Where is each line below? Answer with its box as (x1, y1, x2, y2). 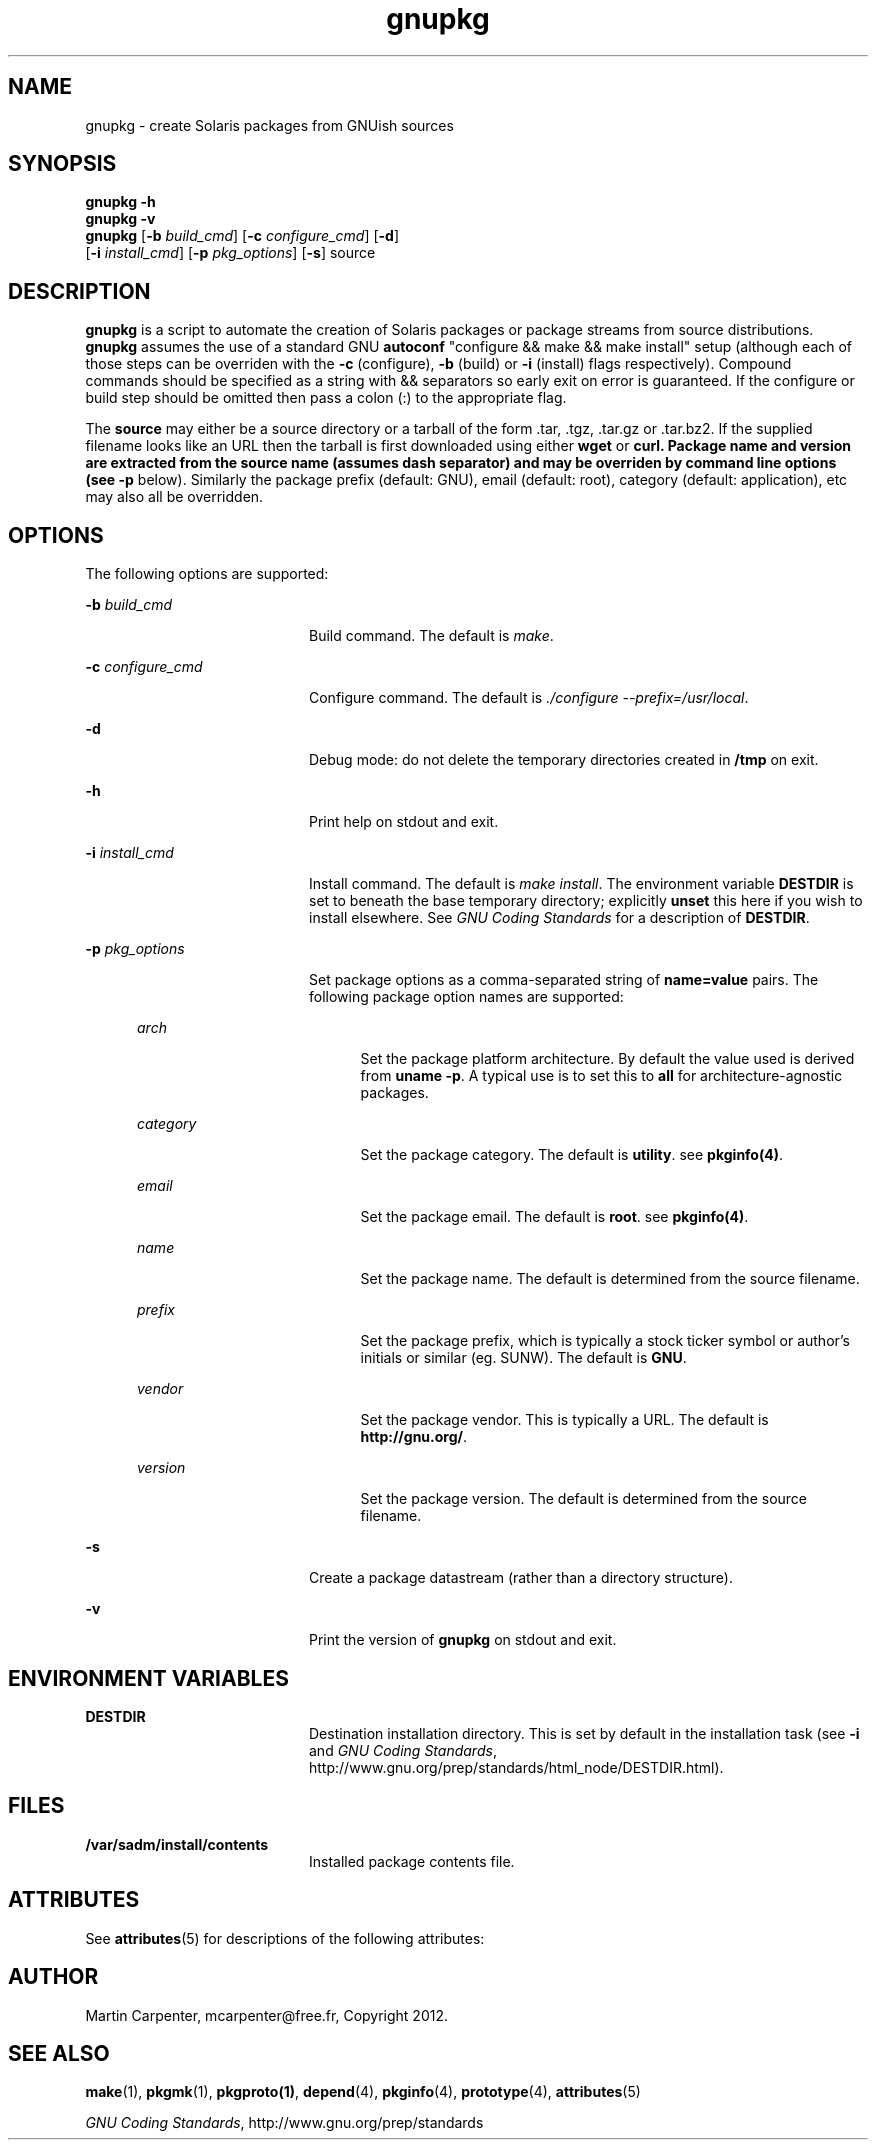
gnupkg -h (85, 193, 156, 211)
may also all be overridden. (85, 488, 264, 506)
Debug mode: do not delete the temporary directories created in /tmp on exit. (309, 751, 819, 769)
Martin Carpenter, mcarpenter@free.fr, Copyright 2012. (85, 2006, 449, 2024)
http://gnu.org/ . (360, 1428, 468, 1446)
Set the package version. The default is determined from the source (360, 1490, 808, 1508)
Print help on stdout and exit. (309, 813, 499, 831)
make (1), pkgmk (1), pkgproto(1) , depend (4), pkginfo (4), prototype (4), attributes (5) (85, 2083, 641, 2101)
